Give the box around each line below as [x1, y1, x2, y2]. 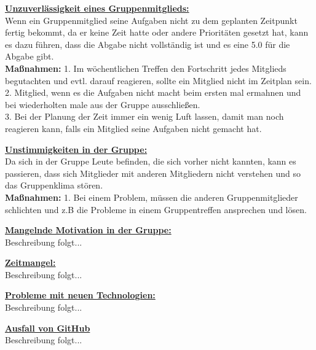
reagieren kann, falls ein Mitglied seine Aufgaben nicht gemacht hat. [5, 122, 262, 134]
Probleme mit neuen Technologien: [5, 289, 156, 301]
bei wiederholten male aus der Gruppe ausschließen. [5, 98, 200, 111]
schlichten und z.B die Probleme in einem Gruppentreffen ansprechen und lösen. [5, 203, 307, 216]
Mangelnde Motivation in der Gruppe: [5, 224, 172, 236]
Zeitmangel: [5, 256, 56, 269]
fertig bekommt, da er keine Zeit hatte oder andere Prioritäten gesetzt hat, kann [5, 26, 309, 39]
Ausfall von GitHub [5, 321, 90, 334]
